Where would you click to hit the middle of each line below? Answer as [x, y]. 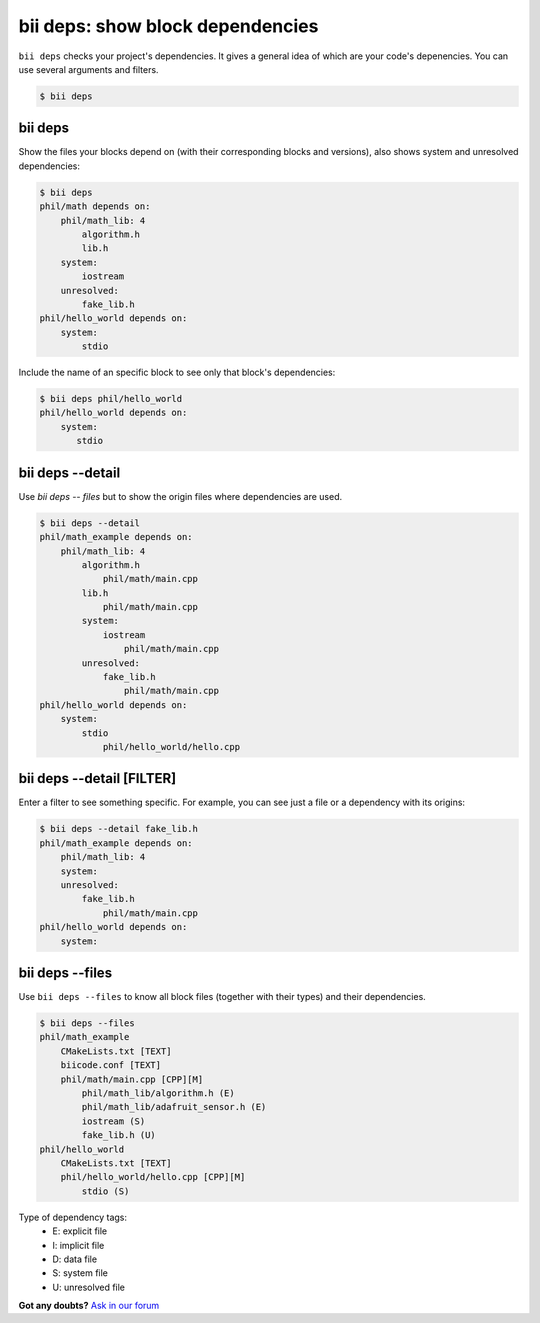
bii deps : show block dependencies [168, 26]
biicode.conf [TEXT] [111, 1065]
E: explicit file [80, 1231]
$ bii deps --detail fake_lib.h [119, 829]
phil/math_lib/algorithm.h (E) [158, 1093]
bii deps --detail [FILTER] [97, 778]
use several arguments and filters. [88, 69]
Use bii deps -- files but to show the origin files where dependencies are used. [180, 496]
